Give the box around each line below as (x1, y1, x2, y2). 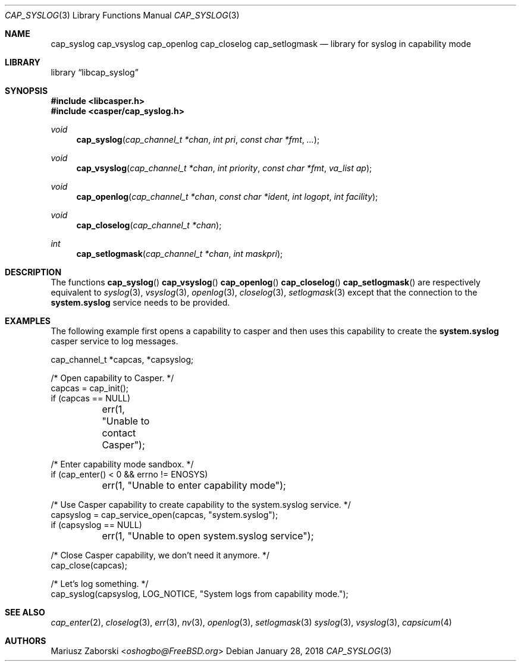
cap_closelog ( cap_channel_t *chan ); (76, 220, 222, 230)
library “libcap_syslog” (51, 67, 139, 77)
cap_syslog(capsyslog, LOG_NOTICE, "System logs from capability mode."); (51, 589, 349, 599)
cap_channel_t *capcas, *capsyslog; (51, 354, 194, 365)
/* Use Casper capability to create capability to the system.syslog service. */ (51, 499, 351, 510)
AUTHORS (5, 636, 46, 646)
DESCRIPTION (5, 267, 62, 277)
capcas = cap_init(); (51, 383, 128, 393)
